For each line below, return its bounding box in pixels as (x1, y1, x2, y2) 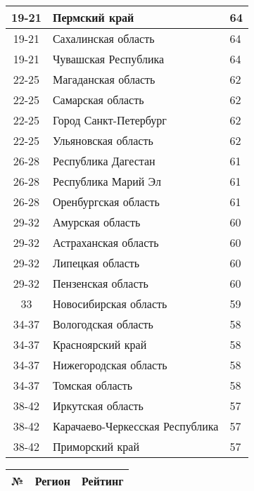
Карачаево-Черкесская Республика (52, 418, 219, 434)
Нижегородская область (52, 357, 167, 373)
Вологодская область (52, 316, 153, 332)
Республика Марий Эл (52, 173, 161, 189)
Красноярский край (52, 336, 147, 352)
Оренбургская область (52, 193, 160, 210)
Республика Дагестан (52, 153, 155, 169)
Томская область (52, 377, 132, 393)
